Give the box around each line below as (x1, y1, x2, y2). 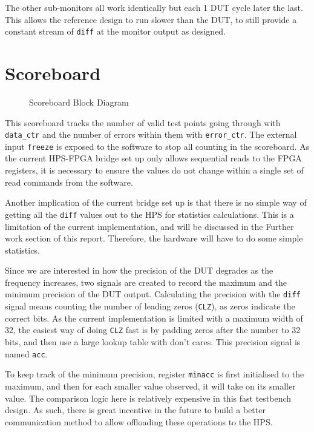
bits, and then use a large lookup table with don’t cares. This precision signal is (5, 336, 301, 348)
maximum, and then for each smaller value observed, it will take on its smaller (5, 379, 296, 392)
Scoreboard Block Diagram (29, 95, 129, 108)
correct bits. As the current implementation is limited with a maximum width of (5, 311, 303, 324)
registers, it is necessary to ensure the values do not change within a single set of (5, 164, 304, 177)
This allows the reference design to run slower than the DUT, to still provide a (5, 13, 297, 25)
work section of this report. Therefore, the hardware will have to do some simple (5, 232, 303, 245)
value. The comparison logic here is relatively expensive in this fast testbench (5, 391, 292, 404)
